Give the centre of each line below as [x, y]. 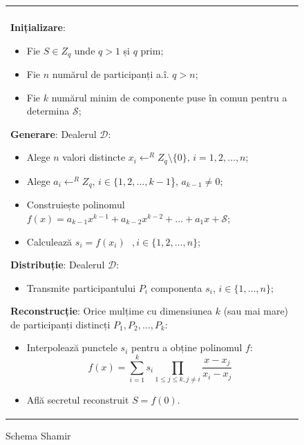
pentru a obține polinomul [187, 347]
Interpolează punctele [72, 347]
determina [48, 111]
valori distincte [94, 157]
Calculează [49, 241]
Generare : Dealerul [54, 133]
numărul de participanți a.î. [111, 74]
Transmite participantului [81, 287]
